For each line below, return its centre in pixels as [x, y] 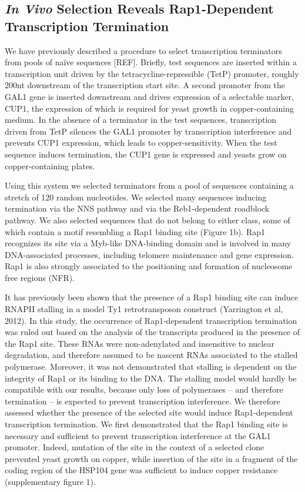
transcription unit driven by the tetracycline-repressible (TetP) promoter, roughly [152, 73]
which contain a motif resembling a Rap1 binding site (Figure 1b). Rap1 [135, 231]
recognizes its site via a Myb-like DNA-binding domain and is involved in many [148, 243]
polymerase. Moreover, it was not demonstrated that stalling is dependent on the [151, 367]
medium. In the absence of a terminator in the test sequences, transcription [141, 120]
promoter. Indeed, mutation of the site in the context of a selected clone [135, 447]
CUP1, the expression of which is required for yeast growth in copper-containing [149, 108]
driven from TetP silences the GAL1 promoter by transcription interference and [148, 131]
